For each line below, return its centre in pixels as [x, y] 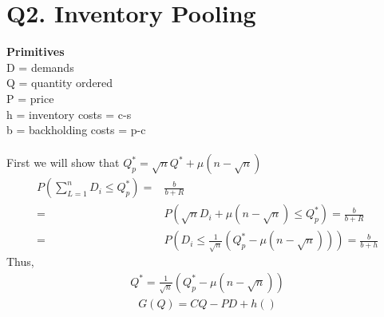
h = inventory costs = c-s [69, 114]
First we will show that [63, 162]
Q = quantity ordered [60, 83]
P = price [30, 98]
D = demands [40, 67]
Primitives [36, 52]
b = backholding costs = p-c [76, 130]
